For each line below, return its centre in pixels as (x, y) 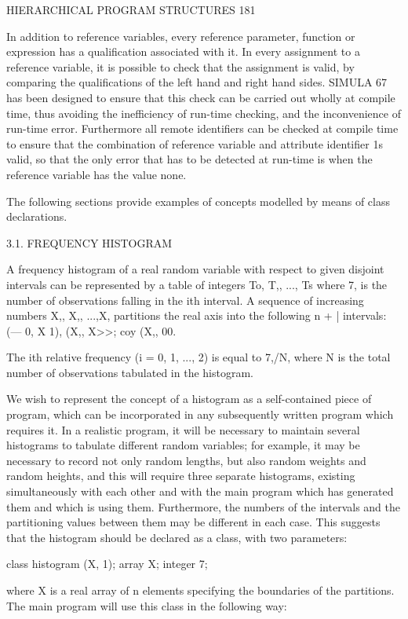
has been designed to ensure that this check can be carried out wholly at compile (201, 97)
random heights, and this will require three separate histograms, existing (181, 476)
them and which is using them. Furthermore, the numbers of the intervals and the (203, 506)
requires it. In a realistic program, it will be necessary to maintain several (183, 429)
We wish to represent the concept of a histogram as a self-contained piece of (189, 399)
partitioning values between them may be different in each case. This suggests (193, 522)
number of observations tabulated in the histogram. (130, 372)
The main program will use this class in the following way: (147, 605)
